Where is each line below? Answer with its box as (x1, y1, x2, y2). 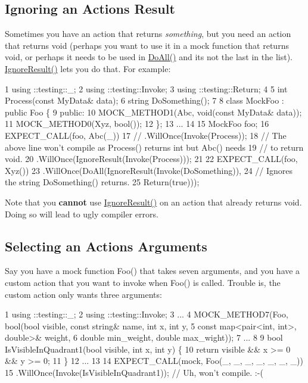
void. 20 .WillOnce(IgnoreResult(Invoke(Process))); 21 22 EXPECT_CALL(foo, (5, 152, 298, 165)
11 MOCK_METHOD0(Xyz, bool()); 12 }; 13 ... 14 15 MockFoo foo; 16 (5, 117, 269, 130)
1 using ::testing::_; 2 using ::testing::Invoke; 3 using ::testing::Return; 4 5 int (5, 82, 288, 95)
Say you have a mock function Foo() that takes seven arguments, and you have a (5, 264, 300, 277)
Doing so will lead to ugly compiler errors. (5, 207, 158, 220)
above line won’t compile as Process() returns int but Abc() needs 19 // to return (5, 141, 304, 153)
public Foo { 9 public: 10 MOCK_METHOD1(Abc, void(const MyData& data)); (5, 105, 302, 118)
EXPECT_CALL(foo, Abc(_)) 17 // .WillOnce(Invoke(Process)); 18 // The (5, 129, 287, 141)
